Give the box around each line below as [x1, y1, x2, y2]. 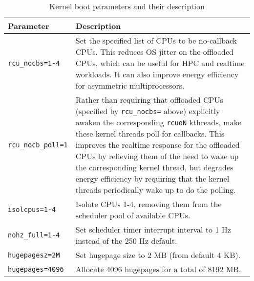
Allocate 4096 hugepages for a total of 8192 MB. [75, 263, 241, 275]
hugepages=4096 [8, 265, 64, 273]
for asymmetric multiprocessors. [75, 80, 185, 91]
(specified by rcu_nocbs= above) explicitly [75, 105, 220, 117]
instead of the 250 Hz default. [75, 235, 177, 246]
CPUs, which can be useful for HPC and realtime [75, 57, 245, 69]
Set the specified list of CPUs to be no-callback [75, 35, 237, 46]
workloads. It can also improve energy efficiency [75, 69, 239, 80]
